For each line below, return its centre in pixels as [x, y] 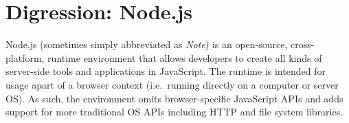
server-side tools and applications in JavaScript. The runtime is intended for [166, 71]
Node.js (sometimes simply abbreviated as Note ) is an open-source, [147, 44]
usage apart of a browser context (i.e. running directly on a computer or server [172, 84]
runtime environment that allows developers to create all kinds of [185, 57]
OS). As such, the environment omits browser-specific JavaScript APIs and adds [174, 98]
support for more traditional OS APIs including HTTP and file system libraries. [174, 112]
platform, [25, 57]
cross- [303, 44]
